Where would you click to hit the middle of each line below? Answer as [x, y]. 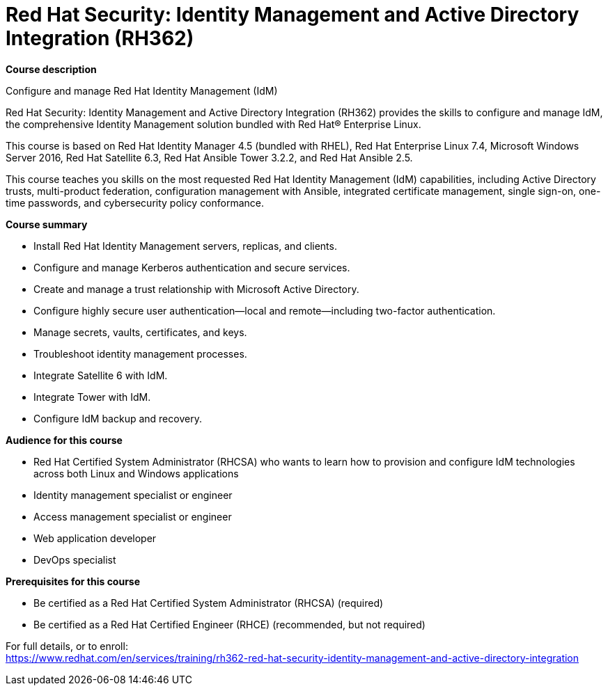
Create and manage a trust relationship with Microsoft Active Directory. [196, 289]
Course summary [47, 224]
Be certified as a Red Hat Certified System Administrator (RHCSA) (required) [209, 603]
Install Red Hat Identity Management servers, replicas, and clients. [185, 246]
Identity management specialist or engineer [133, 495]
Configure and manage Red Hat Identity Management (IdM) [142, 90]
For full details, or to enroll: [67, 646]
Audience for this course [64, 440]
